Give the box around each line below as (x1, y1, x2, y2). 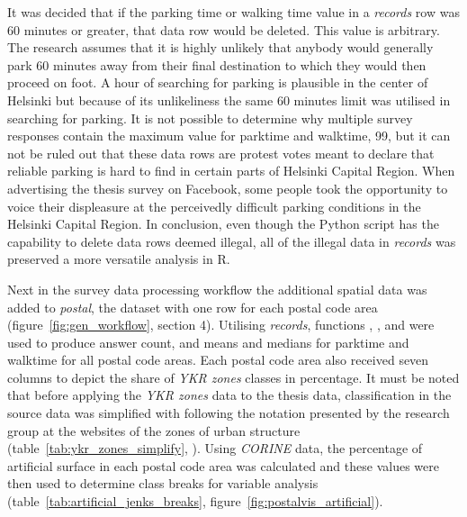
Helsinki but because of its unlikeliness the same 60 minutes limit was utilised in (7, 90, 451, 109)
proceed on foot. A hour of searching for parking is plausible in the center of (7, 73, 428, 92)
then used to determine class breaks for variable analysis (7, 474, 319, 493)
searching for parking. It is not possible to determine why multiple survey (7, 108, 413, 127)
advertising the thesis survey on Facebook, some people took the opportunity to (7, 178, 448, 197)
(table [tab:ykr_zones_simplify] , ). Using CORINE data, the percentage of (7, 439, 423, 458)
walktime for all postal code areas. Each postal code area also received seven (7, 350, 429, 369)
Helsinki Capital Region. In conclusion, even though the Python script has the (7, 214, 439, 233)
